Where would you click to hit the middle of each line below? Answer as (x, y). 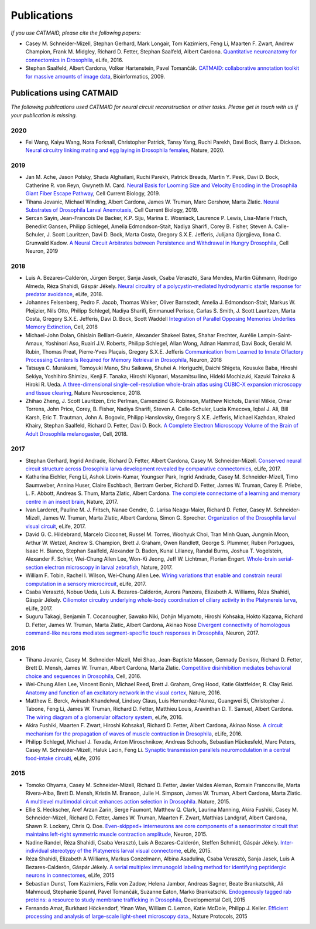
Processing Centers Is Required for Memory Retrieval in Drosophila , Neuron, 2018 (124, 360)
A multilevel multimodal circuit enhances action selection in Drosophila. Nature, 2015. (128, 801)
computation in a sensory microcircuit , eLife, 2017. (86, 584)
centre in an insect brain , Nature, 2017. (72, 501)
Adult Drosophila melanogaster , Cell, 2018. (77, 433)
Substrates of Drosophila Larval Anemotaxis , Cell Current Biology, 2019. (112, 210)
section (35, 567)
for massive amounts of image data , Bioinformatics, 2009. (95, 76)
